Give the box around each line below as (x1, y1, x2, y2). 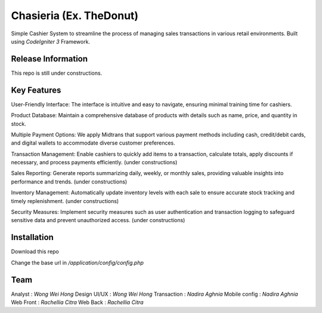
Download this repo (11, 248, 60, 255)
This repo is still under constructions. (11, 69, 103, 76)
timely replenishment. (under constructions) (11, 197, 119, 204)
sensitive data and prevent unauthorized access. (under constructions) (11, 217, 185, 224)
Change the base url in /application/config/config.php (11, 259, 144, 266)
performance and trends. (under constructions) (11, 178, 128, 185)
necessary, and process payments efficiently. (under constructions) (11, 159, 178, 166)
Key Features (11, 85, 61, 95)
